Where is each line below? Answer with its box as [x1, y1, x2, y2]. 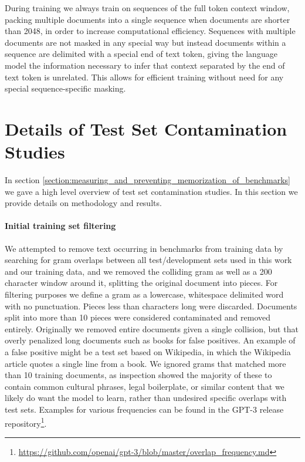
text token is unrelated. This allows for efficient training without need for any [5, 70, 284, 83]
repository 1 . [5, 415, 47, 429]
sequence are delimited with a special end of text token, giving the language [5, 48, 277, 60]
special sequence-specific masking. [5, 82, 126, 95]
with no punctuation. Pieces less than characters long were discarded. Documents [5, 299, 297, 312]
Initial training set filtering [5, 220, 116, 232]
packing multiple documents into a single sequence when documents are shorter [5, 13, 290, 25]
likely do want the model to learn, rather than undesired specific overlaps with [5, 392, 287, 404]
